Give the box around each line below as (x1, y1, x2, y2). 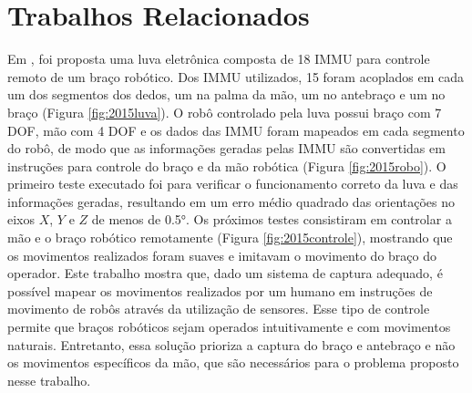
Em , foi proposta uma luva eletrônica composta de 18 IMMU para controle (7, 49, 430, 68)
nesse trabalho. (7, 370, 91, 389)
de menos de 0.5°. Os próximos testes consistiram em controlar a (91, 210, 452, 229)
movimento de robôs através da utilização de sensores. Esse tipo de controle (7, 299, 430, 318)
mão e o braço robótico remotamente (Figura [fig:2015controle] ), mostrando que (7, 228, 453, 247)
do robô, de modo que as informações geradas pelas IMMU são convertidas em (7, 139, 446, 158)
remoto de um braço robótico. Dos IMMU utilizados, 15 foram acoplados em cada (7, 67, 465, 86)
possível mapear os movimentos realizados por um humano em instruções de (7, 281, 433, 300)
